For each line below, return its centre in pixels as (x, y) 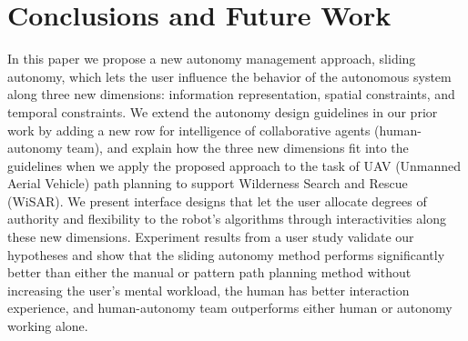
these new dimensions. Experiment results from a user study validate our (211, 237)
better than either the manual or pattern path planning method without (209, 272)
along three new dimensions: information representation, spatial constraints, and (231, 94)
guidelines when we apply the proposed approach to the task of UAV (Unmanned (234, 165)
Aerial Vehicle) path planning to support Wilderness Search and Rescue (208, 183)
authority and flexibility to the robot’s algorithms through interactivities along (227, 219)
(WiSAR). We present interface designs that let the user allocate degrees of (217, 201)
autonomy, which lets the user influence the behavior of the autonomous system (229, 76)
